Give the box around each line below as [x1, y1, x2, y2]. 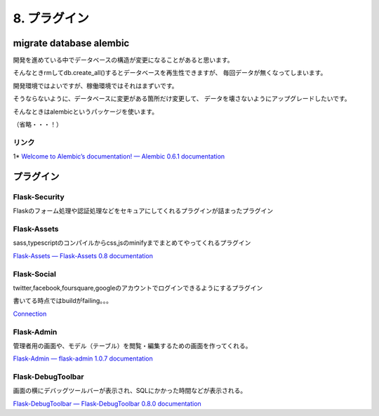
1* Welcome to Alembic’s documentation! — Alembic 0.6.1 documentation [13, 152, 225, 161]
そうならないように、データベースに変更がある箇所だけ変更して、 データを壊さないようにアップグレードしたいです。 [13, 95, 351, 103]
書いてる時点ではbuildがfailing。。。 [13, 297, 112, 305]
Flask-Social [13, 269, 56, 279]
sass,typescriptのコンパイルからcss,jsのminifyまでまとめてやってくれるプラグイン [13, 239, 251, 247]
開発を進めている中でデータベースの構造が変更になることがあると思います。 [13, 56, 234, 65]
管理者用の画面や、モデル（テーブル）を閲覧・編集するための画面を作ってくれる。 [13, 341, 252, 350]
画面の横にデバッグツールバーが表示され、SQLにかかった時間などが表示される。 [13, 387, 247, 395]
